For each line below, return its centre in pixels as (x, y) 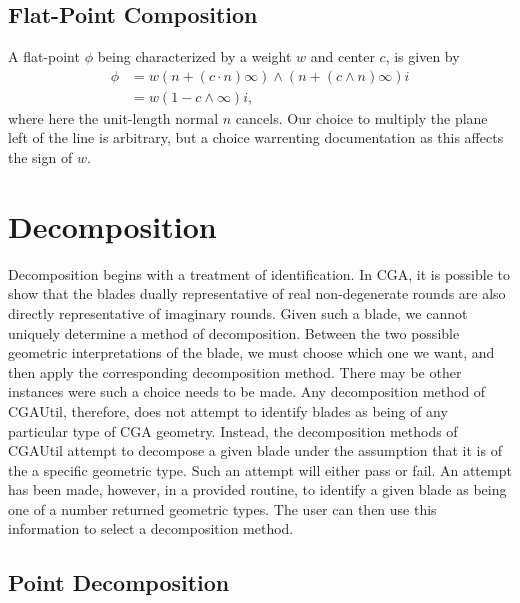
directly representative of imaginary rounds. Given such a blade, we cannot (238, 312)
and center (342, 56)
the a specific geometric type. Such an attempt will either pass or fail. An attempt (260, 469)
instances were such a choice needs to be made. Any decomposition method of (247, 391)
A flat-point (44, 56)
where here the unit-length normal (113, 117)
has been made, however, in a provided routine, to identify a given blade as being (257, 489)
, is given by (422, 56)
